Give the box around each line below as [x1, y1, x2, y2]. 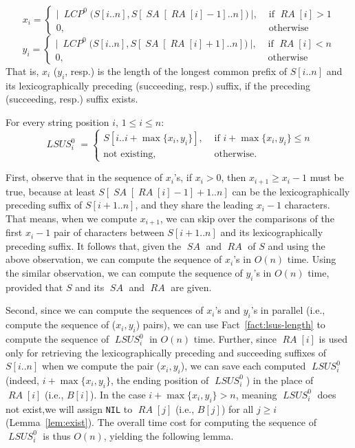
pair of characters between [53, 225, 164, 239]
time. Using [287, 252, 336, 266]
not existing [103, 149, 153, 159]
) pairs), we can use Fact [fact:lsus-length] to [136, 317, 325, 332]
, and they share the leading [135, 198, 254, 212]
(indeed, [6, 372, 40, 387]
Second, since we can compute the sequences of [6, 303, 204, 317]
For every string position [6, 114, 109, 129]
